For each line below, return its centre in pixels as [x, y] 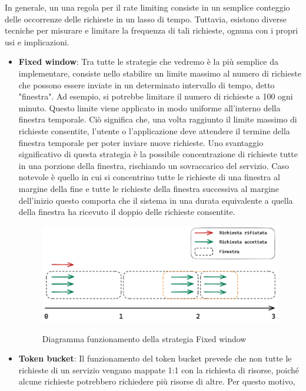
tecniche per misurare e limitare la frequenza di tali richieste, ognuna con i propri [152, 30]
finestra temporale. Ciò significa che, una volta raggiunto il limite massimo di [158, 119]
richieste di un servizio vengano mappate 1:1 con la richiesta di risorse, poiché [159, 370]
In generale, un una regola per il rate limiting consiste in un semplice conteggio [147, 7]
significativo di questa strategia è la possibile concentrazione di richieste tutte [158, 154]
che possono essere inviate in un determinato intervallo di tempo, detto [147, 85]
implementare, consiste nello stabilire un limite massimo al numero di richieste [160, 73]
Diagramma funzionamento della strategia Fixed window [144, 338]
